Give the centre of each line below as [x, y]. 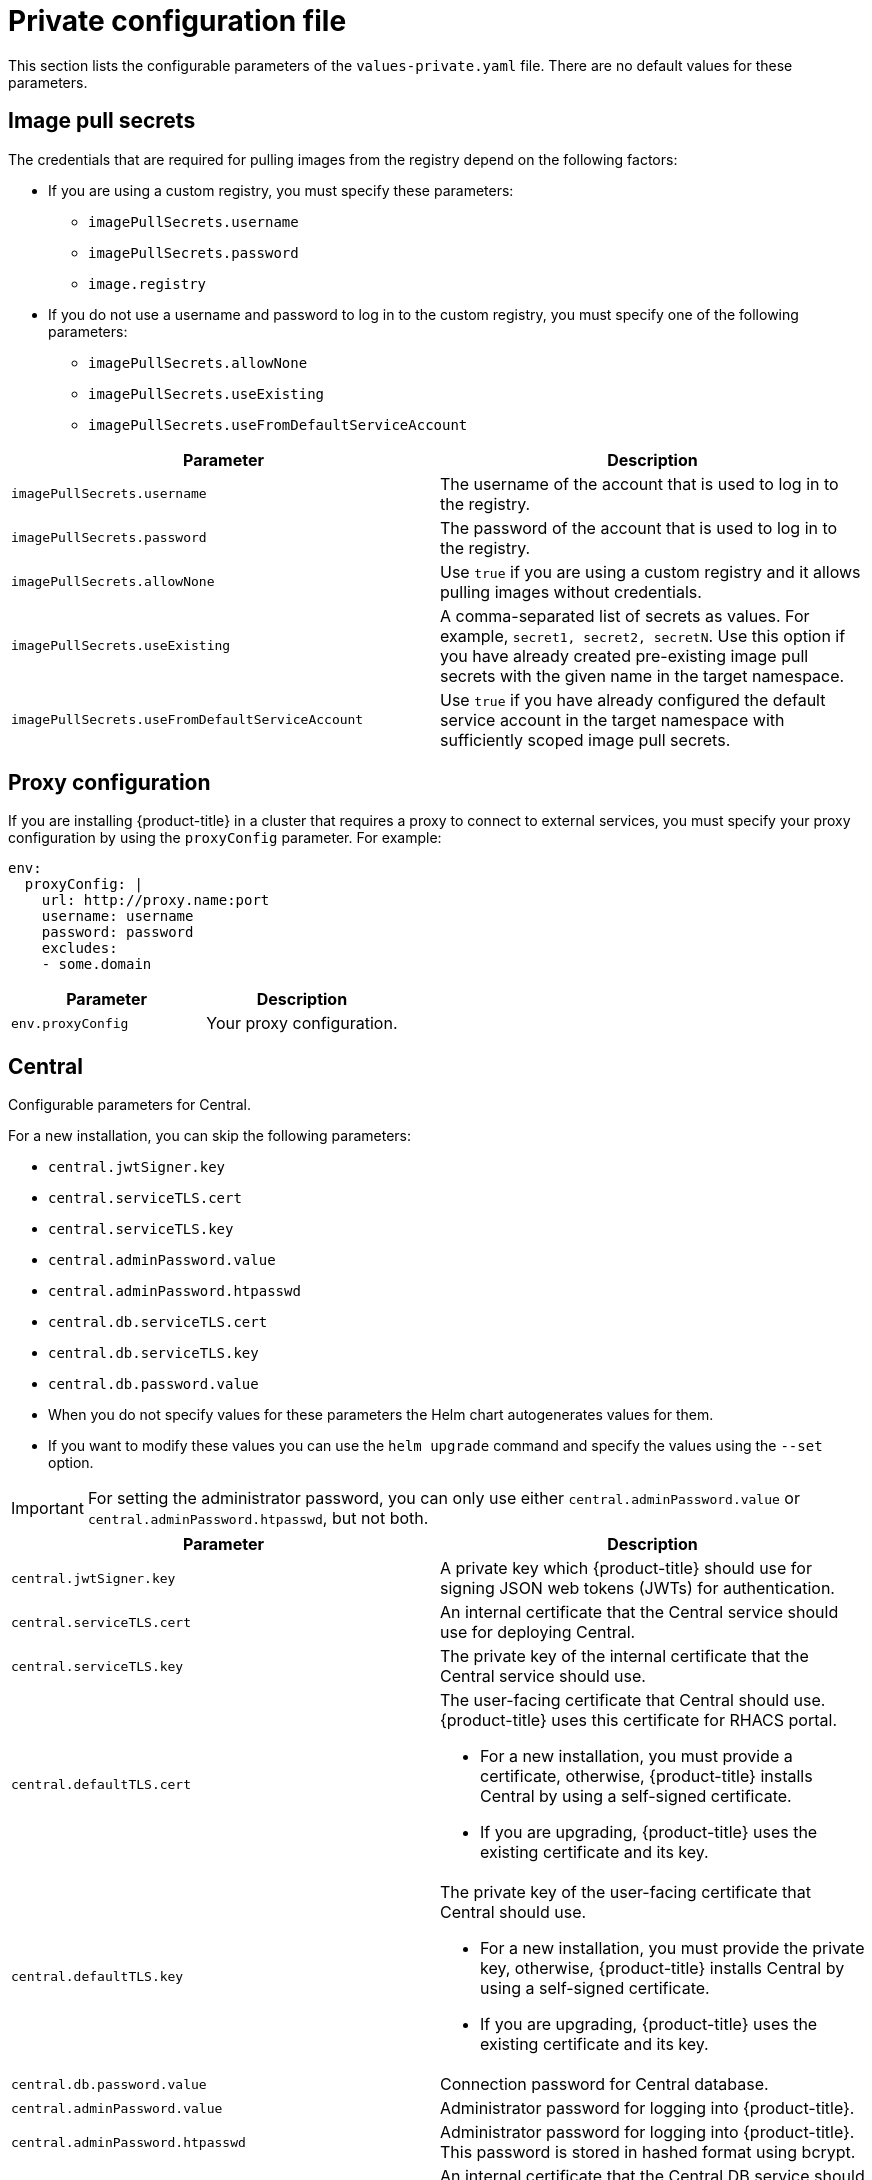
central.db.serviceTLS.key [153, 1353]
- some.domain [96, 964]
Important [47, 1508]
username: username [117, 916]
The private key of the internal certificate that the [624, 1656]
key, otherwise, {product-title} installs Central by [662, 1968]
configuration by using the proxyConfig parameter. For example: [225, 838]
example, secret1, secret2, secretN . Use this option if [643, 635]
